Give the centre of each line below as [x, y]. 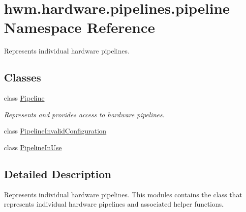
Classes [23, 77]
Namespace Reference [79, 27]
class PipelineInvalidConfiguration [55, 131]
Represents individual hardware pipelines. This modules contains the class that [123, 194]
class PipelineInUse [33, 147]
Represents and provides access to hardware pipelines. [84, 114]
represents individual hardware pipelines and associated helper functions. [114, 204]
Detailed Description [58, 173]
